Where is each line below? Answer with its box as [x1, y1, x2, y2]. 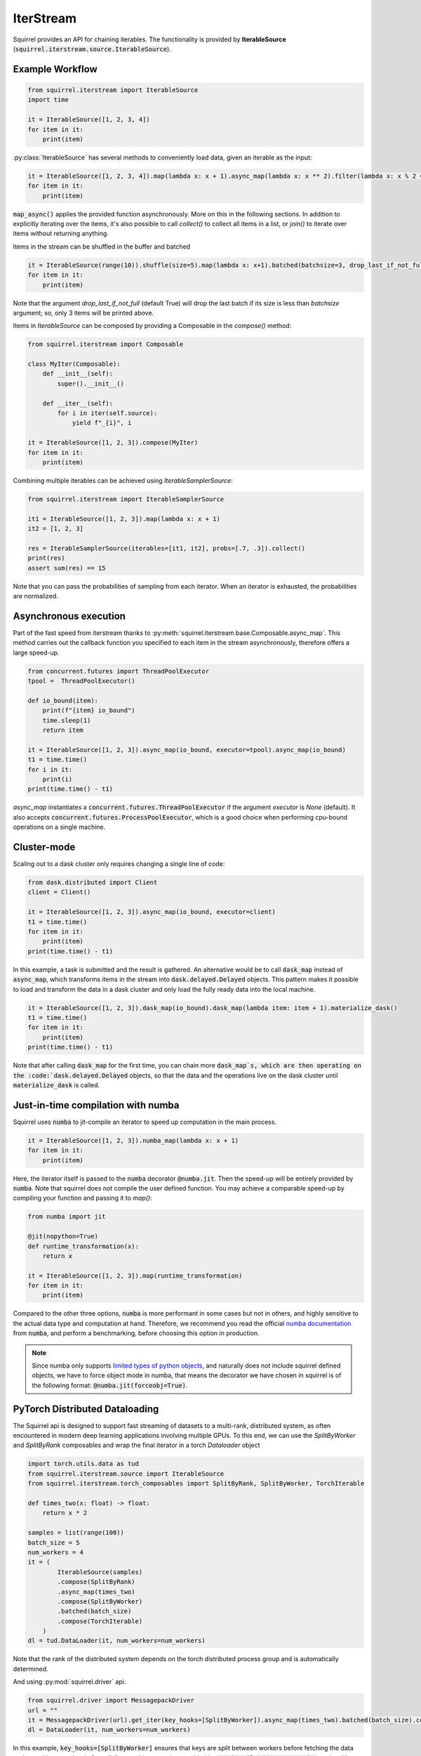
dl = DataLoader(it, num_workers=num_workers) [27, 1726, 191, 1734]
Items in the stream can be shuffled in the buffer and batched [13, 242, 191, 251]
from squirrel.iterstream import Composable [27, 341, 184, 348]
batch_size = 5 [27, 1538, 80, 1547]
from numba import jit [27, 1212, 106, 1221]
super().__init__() [57, 379, 124, 388]
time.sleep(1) [42, 716, 91, 724]
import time [27, 96, 69, 104]
